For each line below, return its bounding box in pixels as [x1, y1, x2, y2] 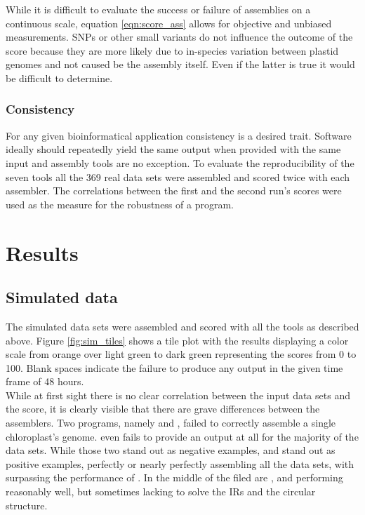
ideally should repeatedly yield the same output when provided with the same [6, 142, 341, 156]
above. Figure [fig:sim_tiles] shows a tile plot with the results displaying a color [6, 333, 349, 347]
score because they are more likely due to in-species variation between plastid [6, 43, 339, 58]
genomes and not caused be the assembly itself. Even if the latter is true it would [6, 57, 355, 72]
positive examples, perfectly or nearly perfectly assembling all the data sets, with [6, 456, 354, 471]
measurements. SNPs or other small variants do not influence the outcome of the [6, 29, 353, 44]
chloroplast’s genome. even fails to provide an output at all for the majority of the [6, 429, 359, 443]
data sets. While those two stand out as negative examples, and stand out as [6, 443, 336, 457]
